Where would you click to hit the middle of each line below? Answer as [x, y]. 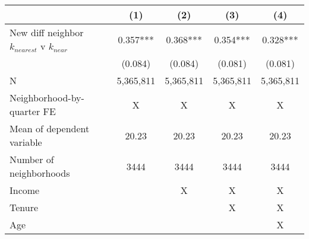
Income [25, 190]
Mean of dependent [50, 128]
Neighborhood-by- [47, 98]
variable [26, 142]
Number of [32, 159]
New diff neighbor [47, 32]
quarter [25, 111]
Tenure [24, 207]
